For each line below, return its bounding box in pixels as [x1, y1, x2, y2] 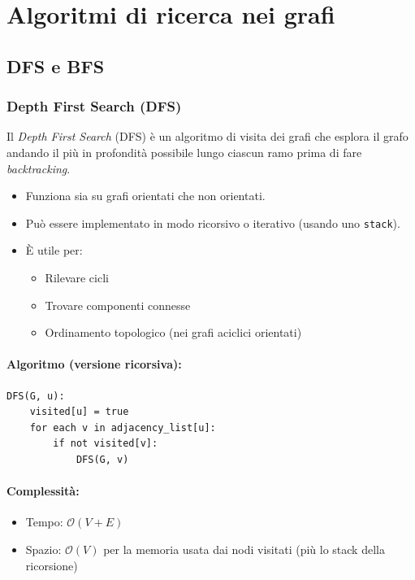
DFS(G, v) [76, 453, 129, 465]
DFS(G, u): [6, 390, 65, 402]
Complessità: [6, 482, 80, 499]
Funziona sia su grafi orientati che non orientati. [25, 187, 266, 204]
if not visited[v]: [53, 438, 158, 450]
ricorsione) [25, 556, 78, 573]
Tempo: [25, 513, 63, 530]
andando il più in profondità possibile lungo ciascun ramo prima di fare [6, 143, 362, 160]
